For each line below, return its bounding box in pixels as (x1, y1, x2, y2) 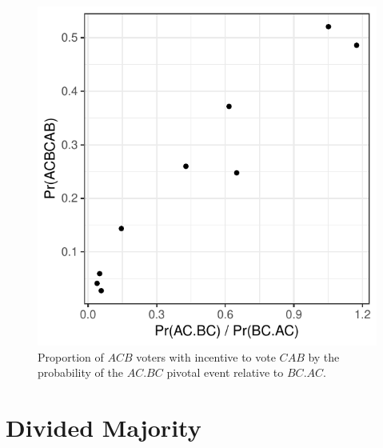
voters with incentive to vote (136, 348, 276, 365)
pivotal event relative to (166, 364, 284, 381)
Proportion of (38, 348, 104, 365)
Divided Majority (6, 410, 201, 443)
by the (308, 348, 340, 365)
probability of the (38, 364, 124, 381)
